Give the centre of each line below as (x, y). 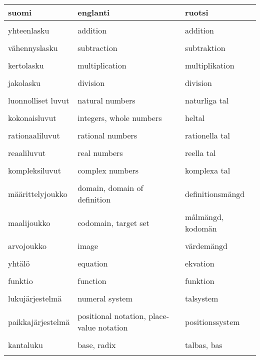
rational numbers (107, 135)
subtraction (97, 48)
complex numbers (108, 170)
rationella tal (207, 135)
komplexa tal (207, 170)
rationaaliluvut (34, 135)
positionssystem (212, 321)
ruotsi (196, 12)
